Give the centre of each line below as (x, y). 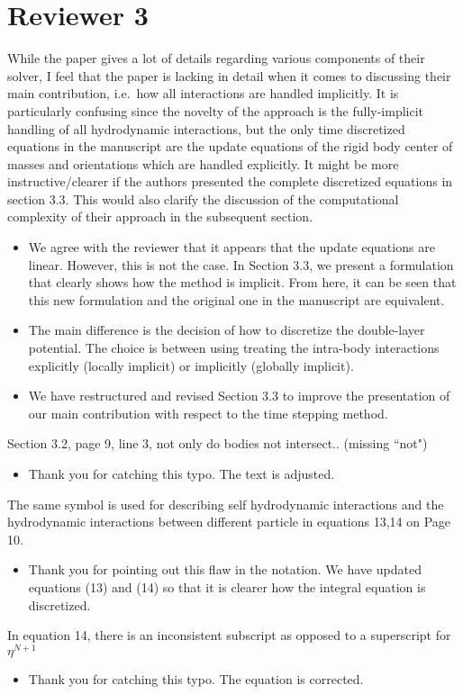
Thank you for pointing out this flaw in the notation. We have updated (225, 569)
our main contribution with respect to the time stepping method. (208, 413)
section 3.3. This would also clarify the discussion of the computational (203, 198)
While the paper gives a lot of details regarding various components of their (216, 58)
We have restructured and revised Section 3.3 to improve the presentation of (239, 396)
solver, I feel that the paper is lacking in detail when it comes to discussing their (229, 75)
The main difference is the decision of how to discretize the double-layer (227, 330)
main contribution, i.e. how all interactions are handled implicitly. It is (203, 93)
